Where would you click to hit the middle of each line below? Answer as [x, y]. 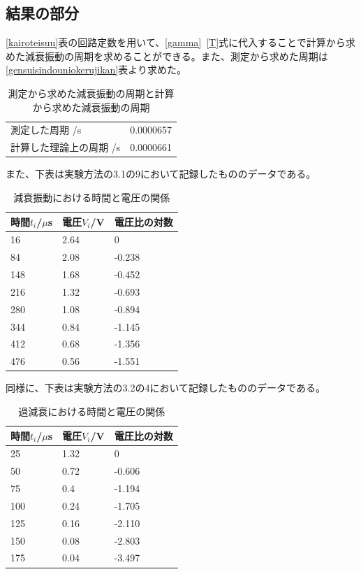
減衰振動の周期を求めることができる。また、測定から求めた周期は [176, 56]
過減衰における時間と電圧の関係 [92, 411]
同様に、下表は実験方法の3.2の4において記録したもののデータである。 [165, 388]
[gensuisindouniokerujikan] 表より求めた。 [96, 70]
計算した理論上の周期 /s [66, 147]
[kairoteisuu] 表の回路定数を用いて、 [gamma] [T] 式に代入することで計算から [176, 42]
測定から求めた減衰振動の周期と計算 [91, 93]
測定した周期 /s [46, 130]
